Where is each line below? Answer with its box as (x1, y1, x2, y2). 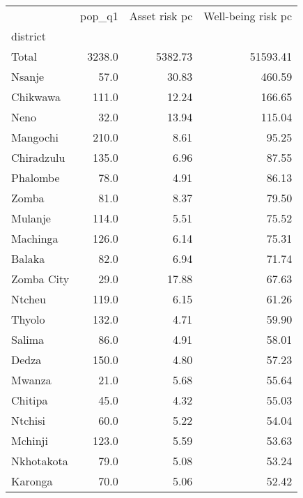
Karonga (11, 473, 53, 489)
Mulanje (11, 210, 51, 226)
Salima (11, 331, 45, 347)
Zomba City (11, 271, 70, 287)
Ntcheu (11, 291, 46, 307)
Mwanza (11, 372, 52, 388)
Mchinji (11, 432, 48, 448)
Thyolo (11, 311, 45, 327)
